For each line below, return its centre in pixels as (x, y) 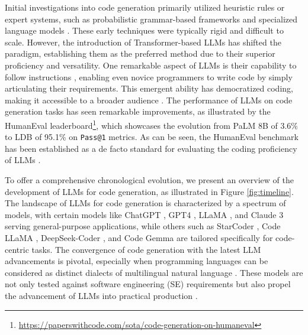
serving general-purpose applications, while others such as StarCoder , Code (143, 226)
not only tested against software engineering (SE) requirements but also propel (148, 284)
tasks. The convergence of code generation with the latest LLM (146, 249)
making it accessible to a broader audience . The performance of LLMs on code (149, 100)
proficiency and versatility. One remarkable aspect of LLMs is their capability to (151, 65)
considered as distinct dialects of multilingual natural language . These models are (154, 272)
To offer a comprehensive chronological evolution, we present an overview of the (149, 180)
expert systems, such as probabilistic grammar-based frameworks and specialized (151, 19)
